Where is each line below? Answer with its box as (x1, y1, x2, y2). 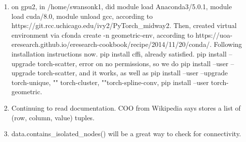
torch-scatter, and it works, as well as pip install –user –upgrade (37, 68, 228, 78)
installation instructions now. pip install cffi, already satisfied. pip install (11, 48, 227, 58)
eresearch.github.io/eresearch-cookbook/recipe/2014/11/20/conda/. (11, 39, 212, 49)
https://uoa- (195, 29, 232, 40)
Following (214, 39, 242, 49)
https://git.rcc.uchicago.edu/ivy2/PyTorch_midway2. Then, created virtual (11, 20, 237, 30)
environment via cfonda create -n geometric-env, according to (11, 29, 194, 40)
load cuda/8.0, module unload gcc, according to (11, 11, 153, 21)
